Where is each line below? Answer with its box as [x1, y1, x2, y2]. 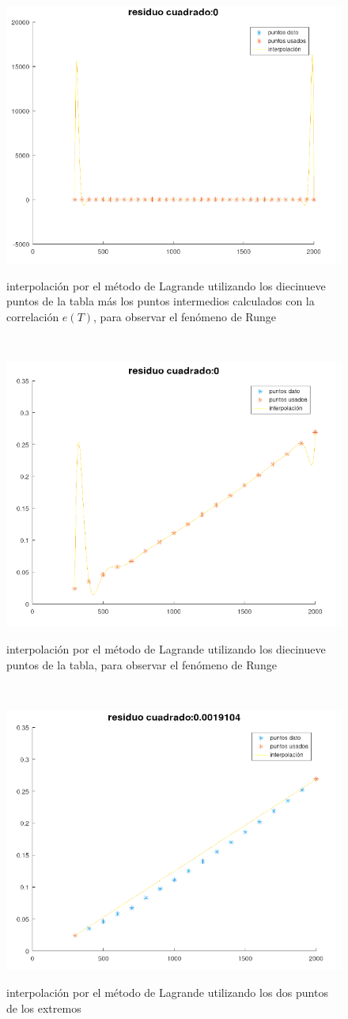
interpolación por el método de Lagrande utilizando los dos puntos [6, 984, 328, 1001]
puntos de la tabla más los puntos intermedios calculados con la [6, 293, 315, 309]
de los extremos [6, 999, 81, 1016]
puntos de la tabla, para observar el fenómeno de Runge [6, 656, 277, 672]
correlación [6, 308, 59, 324]
